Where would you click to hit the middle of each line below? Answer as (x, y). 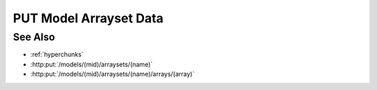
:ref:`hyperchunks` (57, 54)
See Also (34, 37)
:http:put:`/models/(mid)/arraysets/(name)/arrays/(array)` (112, 74)
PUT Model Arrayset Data (88, 18)
